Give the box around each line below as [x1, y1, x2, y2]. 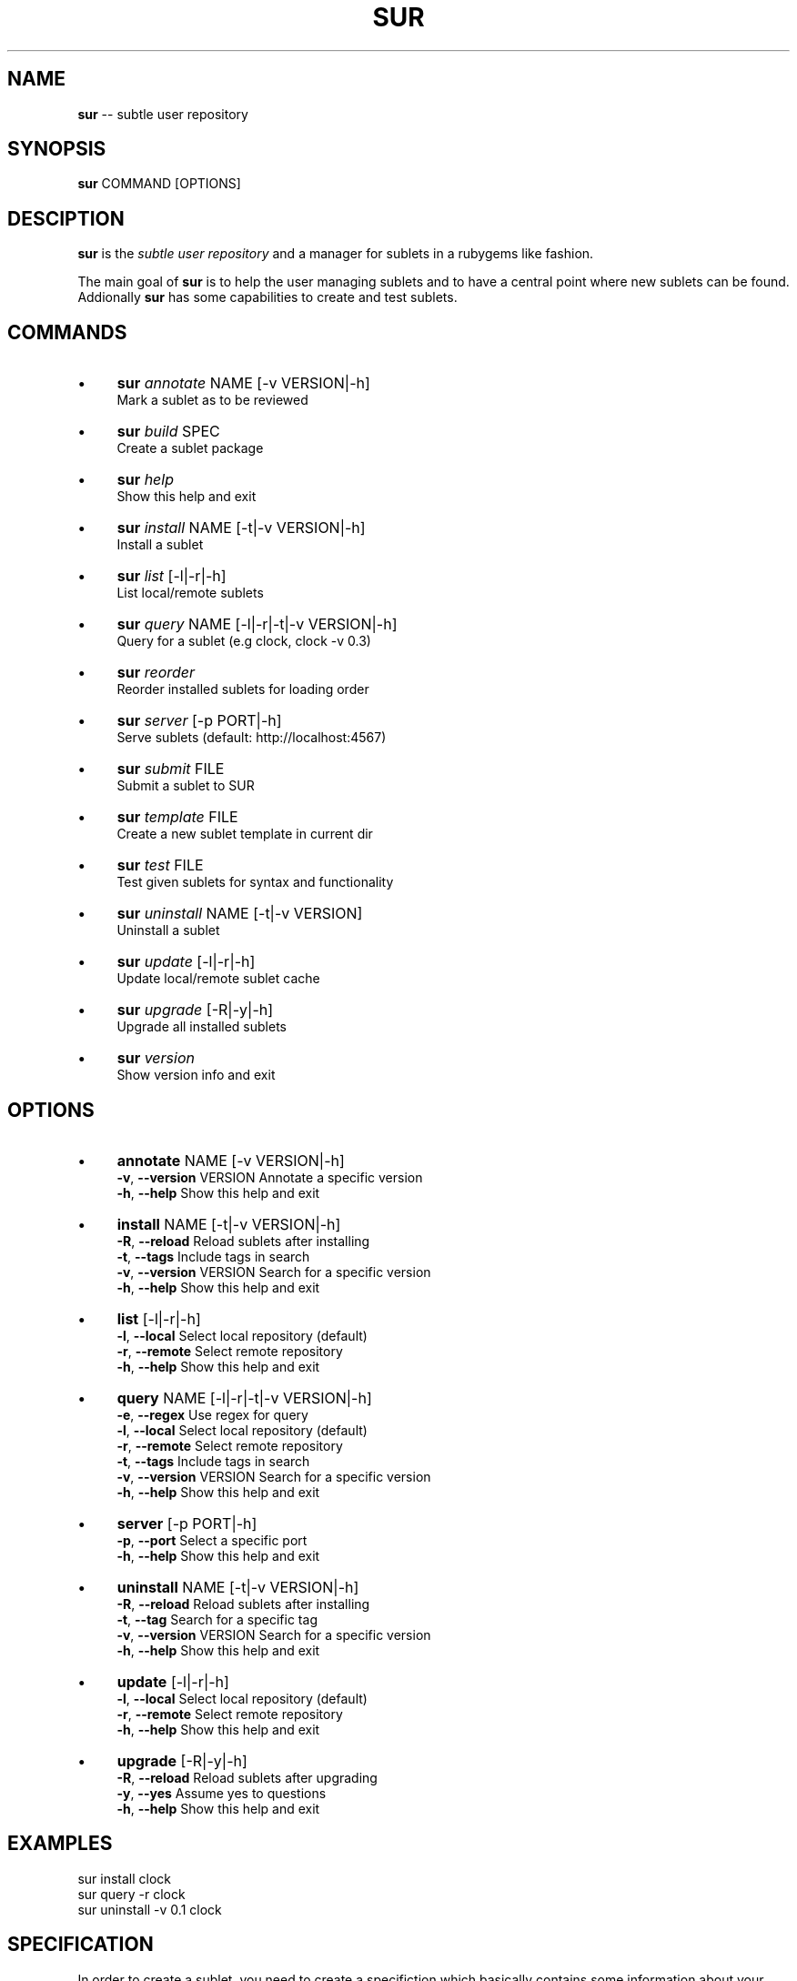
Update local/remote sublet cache [116, 970, 320, 987]
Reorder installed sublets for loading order [116, 681, 369, 698]
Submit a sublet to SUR [116, 778, 255, 794]
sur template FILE [116, 808, 238, 827]
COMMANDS [7, 320, 127, 344]
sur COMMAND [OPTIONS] [77, 176, 241, 192]
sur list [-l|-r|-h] [116, 567, 227, 586]
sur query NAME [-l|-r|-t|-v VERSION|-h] [116, 615, 398, 634]
